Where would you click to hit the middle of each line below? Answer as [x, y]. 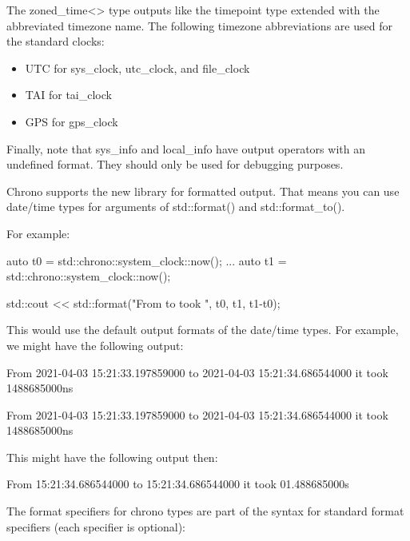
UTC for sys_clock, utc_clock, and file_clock [137, 68]
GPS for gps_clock [72, 121]
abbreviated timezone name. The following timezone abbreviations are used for [199, 25]
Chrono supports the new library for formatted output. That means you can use [203, 191]
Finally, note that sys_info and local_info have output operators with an [186, 148]
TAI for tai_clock [68, 95]
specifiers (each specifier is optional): [96, 526]
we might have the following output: [95, 345]
